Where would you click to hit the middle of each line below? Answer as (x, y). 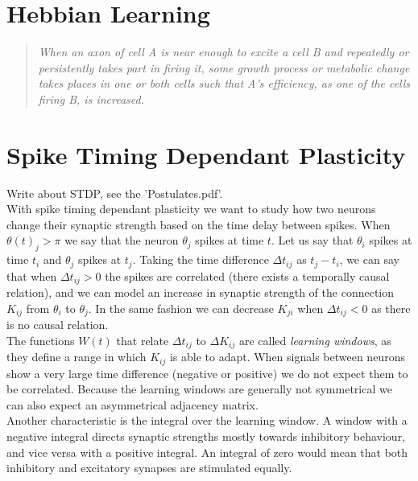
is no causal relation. (58, 325)
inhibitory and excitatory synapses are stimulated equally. (149, 468)
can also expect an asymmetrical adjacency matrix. (132, 404)
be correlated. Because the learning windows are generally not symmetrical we (199, 389)
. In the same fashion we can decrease (181, 308)
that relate (143, 340)
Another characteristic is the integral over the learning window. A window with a (207, 420)
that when (32, 275)
